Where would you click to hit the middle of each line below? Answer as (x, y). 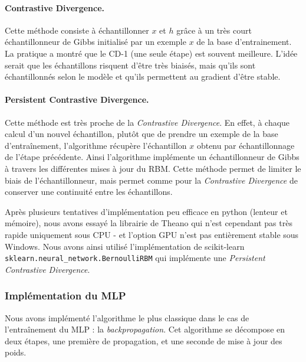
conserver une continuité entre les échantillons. (89, 192)
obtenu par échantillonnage (246, 145)
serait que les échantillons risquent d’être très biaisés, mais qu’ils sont (130, 65)
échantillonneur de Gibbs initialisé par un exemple (96, 42)
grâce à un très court (214, 30)
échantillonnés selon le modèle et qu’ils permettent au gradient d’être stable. (143, 76)
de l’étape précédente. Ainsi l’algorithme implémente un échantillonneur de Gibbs (152, 157)
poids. (16, 352)
